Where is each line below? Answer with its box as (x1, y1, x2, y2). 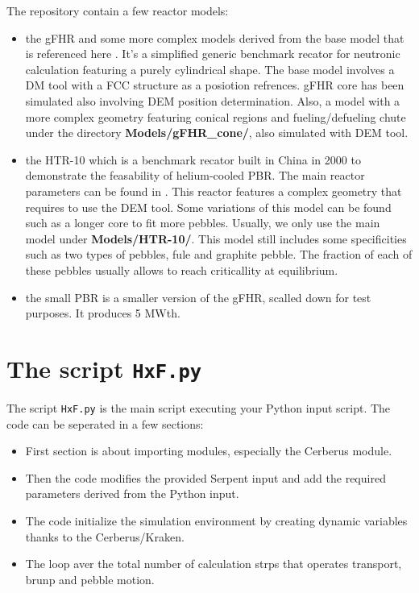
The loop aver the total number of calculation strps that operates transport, (25, 555, 402, 572)
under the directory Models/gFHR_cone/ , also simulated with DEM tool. (25, 124, 409, 141)
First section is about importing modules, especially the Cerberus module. (25, 442, 392, 459)
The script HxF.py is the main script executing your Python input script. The (6, 399, 391, 416)
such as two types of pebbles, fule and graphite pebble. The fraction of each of (25, 246, 413, 263)
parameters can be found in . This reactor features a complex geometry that (25, 182, 402, 199)
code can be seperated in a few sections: (6, 415, 204, 432)
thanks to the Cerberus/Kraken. (25, 528, 185, 545)
